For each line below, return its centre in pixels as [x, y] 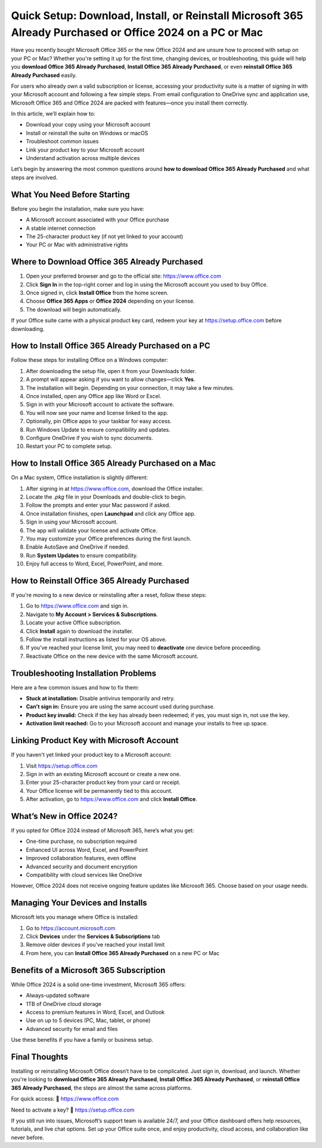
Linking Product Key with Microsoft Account [95, 741]
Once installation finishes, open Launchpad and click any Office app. [111, 513]
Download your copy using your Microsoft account [88, 125]
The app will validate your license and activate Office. [92, 530]
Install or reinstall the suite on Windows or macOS [87, 133]
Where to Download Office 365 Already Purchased [107, 262]
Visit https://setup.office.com [62, 766]
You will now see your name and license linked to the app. [97, 413]
